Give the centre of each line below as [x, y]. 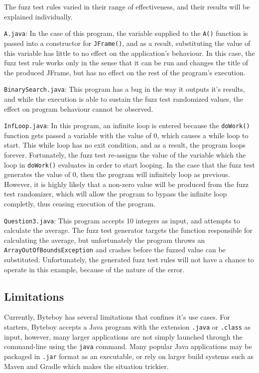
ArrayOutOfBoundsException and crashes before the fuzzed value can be [115, 250]
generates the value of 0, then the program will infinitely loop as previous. [117, 174]
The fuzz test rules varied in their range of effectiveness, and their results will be [127, 6]
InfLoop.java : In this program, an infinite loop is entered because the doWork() [127, 125]
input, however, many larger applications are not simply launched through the [123, 336]
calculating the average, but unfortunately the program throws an [105, 240]
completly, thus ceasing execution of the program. [80, 203]
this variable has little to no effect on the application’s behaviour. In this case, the [129, 53]
